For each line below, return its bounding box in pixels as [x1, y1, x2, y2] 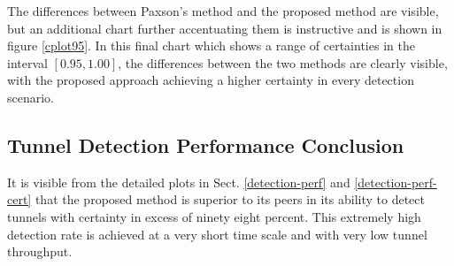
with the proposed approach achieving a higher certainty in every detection [7, 71, 414, 89]
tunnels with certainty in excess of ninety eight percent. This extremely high [7, 207, 421, 225]
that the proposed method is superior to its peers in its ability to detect [35, 190, 425, 209]
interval [7, 53, 48, 72]
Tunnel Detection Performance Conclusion [7, 131, 404, 158]
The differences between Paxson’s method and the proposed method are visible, [7, 2, 439, 19]
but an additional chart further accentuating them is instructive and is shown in [7, 19, 442, 37]
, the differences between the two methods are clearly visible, [118, 53, 448, 72]
